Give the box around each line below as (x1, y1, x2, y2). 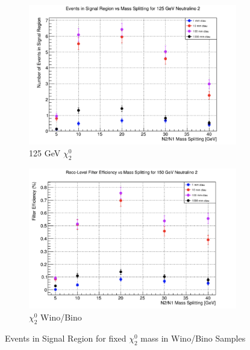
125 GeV (29, 147, 61, 159)
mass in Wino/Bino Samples (140, 331, 246, 344)
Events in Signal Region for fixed (5, 331, 127, 344)
